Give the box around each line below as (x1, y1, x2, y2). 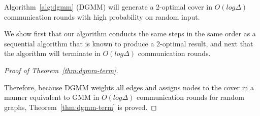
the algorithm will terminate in (4, 48, 101, 59)
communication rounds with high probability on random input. (4, 11, 200, 22)
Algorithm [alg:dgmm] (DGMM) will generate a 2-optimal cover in (4, 2, 212, 12)
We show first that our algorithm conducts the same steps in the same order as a (4, 28, 256, 39)
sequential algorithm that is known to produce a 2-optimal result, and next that (4, 38, 253, 48)
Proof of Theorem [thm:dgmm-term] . (4, 65, 118, 75)
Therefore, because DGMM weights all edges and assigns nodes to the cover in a (4, 82, 254, 92)
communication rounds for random (137, 92, 244, 102)
